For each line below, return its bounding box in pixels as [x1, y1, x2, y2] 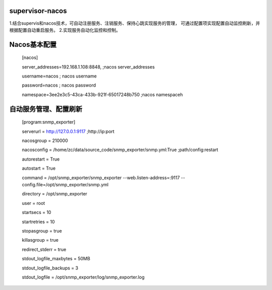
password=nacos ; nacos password [22, 82, 96, 88]
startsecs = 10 [22, 209, 51, 215]
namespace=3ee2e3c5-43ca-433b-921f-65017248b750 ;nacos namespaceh [22, 91, 183, 98]
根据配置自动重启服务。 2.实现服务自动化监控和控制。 [9, 27, 121, 33]
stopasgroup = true [22, 228, 62, 234]
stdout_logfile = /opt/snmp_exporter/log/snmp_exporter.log [22, 274, 145, 280]
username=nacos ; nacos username [22, 73, 97, 79]
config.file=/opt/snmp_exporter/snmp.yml [22, 182, 109, 188]
